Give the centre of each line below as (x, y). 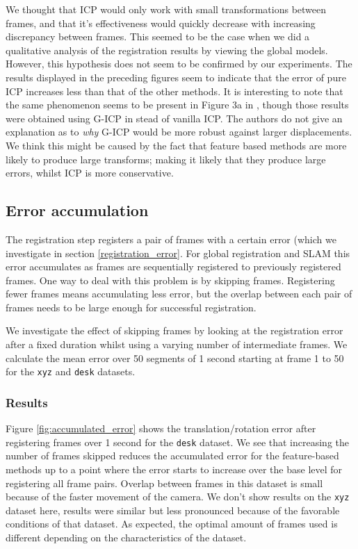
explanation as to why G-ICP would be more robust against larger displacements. (179, 132)
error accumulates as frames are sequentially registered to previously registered (173, 267)
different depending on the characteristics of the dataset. (126, 538)
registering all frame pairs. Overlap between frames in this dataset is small (164, 483)
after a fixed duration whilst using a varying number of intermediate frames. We (177, 344)
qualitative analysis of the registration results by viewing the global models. (167, 50)
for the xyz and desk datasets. (71, 371)
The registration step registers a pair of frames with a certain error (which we (171, 239)
